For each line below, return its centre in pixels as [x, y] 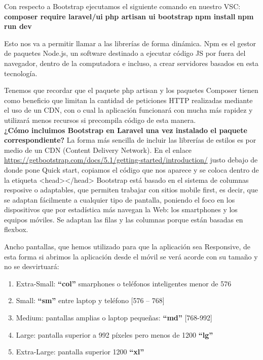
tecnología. [21, 73]
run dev [18, 26]
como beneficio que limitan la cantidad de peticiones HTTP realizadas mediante [128, 100]
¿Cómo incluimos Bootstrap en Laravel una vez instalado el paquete [126, 130]
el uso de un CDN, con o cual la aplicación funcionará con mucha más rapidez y [128, 110]
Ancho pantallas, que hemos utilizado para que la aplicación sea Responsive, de [127, 247]
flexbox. [16, 229]
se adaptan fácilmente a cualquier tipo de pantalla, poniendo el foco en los [120, 199]
